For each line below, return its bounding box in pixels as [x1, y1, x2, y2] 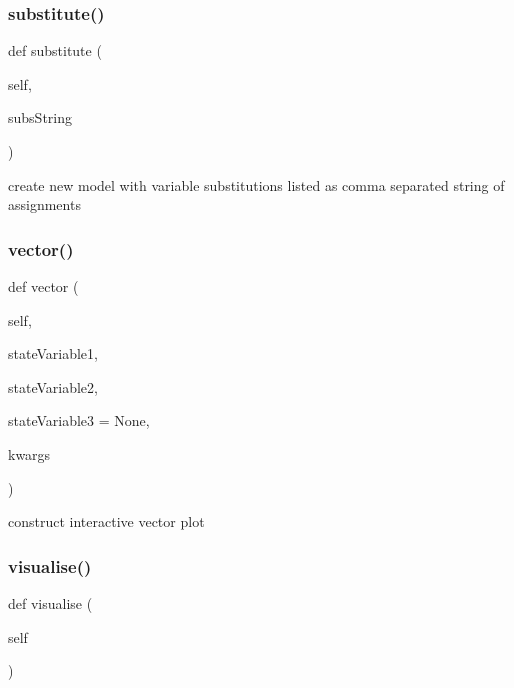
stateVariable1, [8, 343, 98, 364]
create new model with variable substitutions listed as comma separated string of [8, 174, 505, 195]
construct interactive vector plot [8, 511, 205, 532]
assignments [8, 194, 81, 215]
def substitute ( [8, 40, 102, 61]
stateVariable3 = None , [8, 410, 150, 431]
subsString [8, 107, 72, 128]
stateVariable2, [8, 376, 98, 397]
